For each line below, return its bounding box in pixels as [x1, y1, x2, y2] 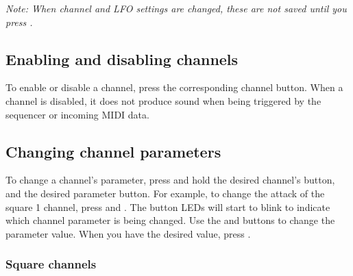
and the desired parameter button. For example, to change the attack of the [5, 186, 325, 200]
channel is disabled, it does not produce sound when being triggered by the [5, 93, 321, 108]
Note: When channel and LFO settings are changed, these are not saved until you [5, 1, 347, 15]
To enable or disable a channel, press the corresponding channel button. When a [5, 80, 343, 95]
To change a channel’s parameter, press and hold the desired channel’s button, [5, 173, 335, 187]
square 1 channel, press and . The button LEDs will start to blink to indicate [5, 199, 330, 214]
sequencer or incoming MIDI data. [5, 107, 149, 121]
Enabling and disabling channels [5, 48, 239, 69]
